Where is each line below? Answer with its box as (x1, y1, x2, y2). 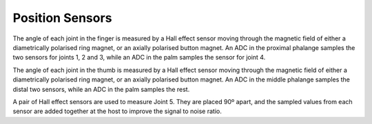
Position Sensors (12, 10, 112, 25)
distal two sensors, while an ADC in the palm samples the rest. (12, 85, 190, 93)
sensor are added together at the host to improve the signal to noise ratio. (12, 107, 222, 116)
